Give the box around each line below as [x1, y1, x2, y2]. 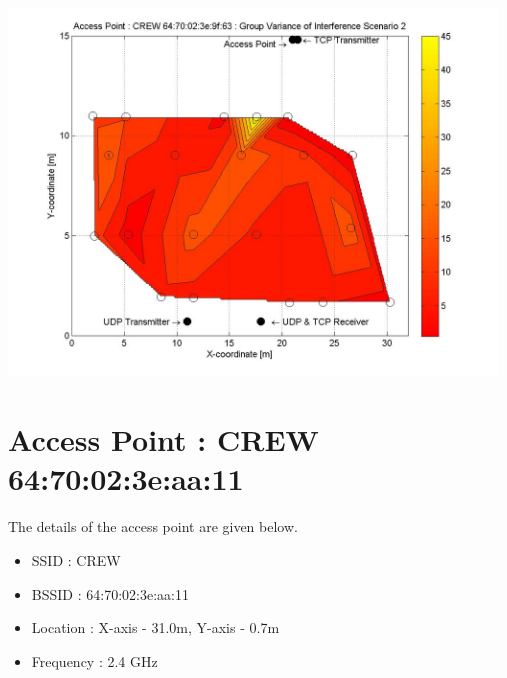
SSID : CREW [31, 549, 121, 570]
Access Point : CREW [8, 419, 319, 460]
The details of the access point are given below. [8, 516, 298, 537]
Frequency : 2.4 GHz [31, 650, 158, 671]
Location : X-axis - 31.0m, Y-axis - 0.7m [31, 617, 280, 638]
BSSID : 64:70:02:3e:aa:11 [31, 583, 189, 604]
